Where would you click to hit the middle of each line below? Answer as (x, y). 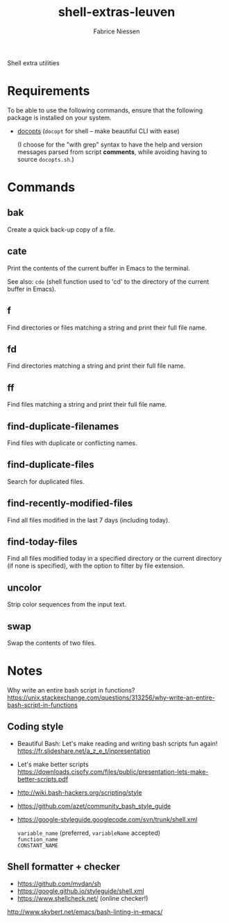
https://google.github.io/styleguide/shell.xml (80, 891)
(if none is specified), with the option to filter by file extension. (96, 566)
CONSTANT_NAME (37, 845)
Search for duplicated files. (46, 481)
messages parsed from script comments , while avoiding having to (112, 152)
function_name (37, 839)
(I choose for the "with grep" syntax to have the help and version (110, 144)
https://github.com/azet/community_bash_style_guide (94, 806)
